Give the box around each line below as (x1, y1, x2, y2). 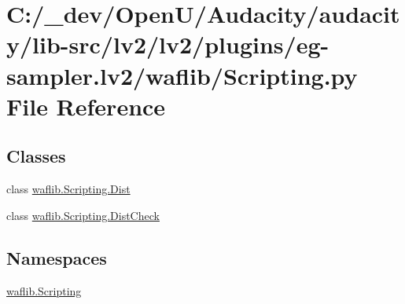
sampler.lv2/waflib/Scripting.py (6, 59, 358, 91)
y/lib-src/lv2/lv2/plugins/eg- (6, 28, 330, 60)
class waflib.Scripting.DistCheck (6, 207, 160, 223)
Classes (6, 144, 66, 168)
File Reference (6, 90, 166, 122)
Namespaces (6, 245, 107, 269)
